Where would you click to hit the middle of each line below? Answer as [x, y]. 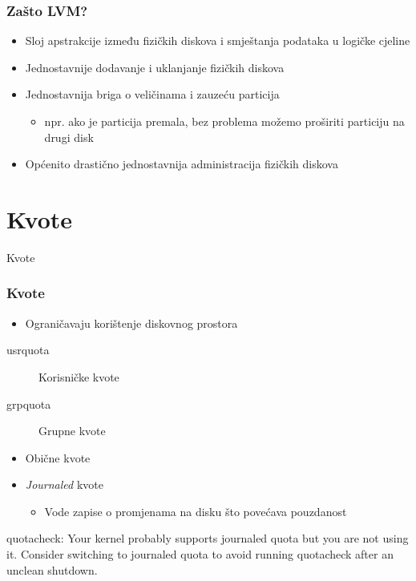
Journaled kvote [64, 484]
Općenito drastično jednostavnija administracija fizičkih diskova [182, 164]
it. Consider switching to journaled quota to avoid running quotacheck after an [200, 554]
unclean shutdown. [52, 569]
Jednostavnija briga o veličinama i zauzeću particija [152, 94]
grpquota [29, 403]
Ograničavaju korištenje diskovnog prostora [131, 323]
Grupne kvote [72, 431]
